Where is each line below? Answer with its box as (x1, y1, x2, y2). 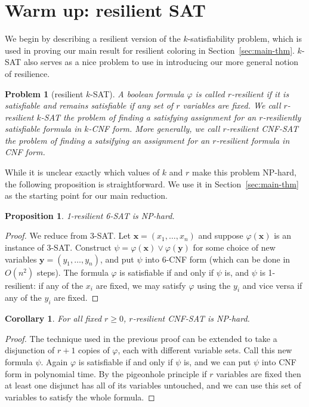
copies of (78, 344, 110, 356)
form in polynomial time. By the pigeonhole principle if (5, 367, 207, 380)
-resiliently (262, 110, 301, 123)
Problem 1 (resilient (5, 87, 84, 100)
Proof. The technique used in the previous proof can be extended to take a (5, 332, 277, 344)
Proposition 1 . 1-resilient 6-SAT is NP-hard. (5, 209, 175, 221)
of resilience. (5, 67, 50, 79)
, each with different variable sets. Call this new (118, 344, 292, 356)
